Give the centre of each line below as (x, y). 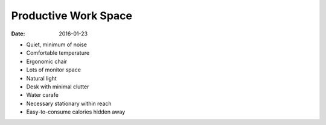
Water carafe (42, 95)
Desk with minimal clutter (58, 87)
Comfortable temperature (58, 53)
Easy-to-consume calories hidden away (76, 112)
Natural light (41, 78)
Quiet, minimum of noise (57, 44)
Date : (18, 34)
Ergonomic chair (47, 61)
